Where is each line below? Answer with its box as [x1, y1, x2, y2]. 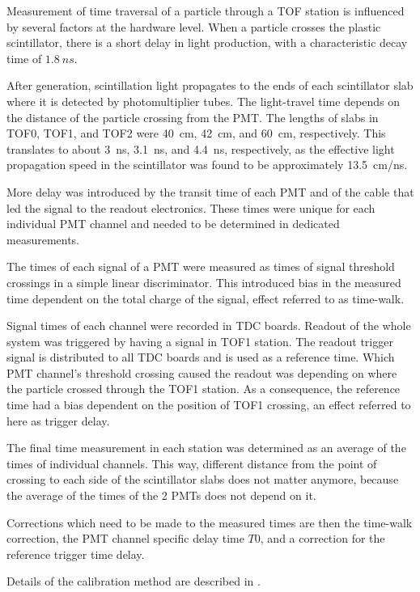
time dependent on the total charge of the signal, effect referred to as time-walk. [6, 290, 405, 307]
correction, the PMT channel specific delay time [6, 530, 244, 547]
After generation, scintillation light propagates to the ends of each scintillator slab [6, 77, 414, 94]
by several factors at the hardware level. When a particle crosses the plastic [6, 18, 381, 35]
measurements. [6, 230, 80, 247]
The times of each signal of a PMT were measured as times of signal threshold [6, 258, 395, 275]
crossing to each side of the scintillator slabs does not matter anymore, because [6, 471, 399, 488]
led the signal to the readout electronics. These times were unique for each [6, 199, 375, 216]
